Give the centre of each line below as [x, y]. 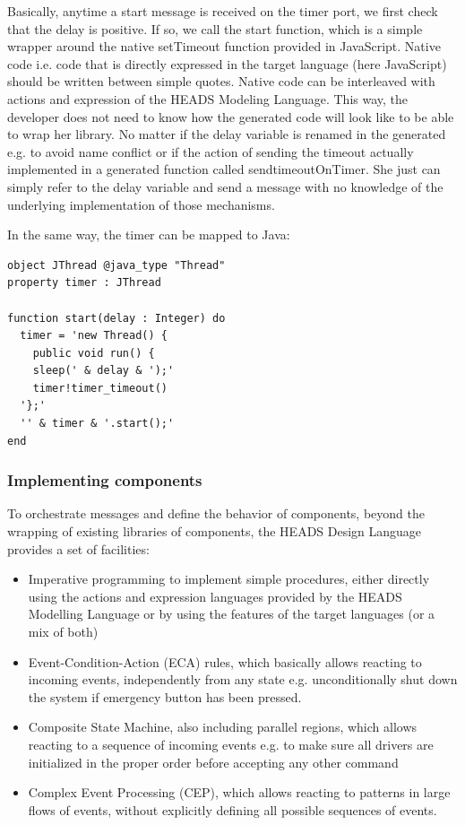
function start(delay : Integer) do [116, 318]
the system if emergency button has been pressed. [165, 696]
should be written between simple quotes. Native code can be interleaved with [221, 81]
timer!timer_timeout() [100, 388]
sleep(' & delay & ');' [103, 371]
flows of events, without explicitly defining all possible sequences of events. [232, 809]
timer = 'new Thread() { [94, 336]
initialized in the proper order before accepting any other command [213, 762]
